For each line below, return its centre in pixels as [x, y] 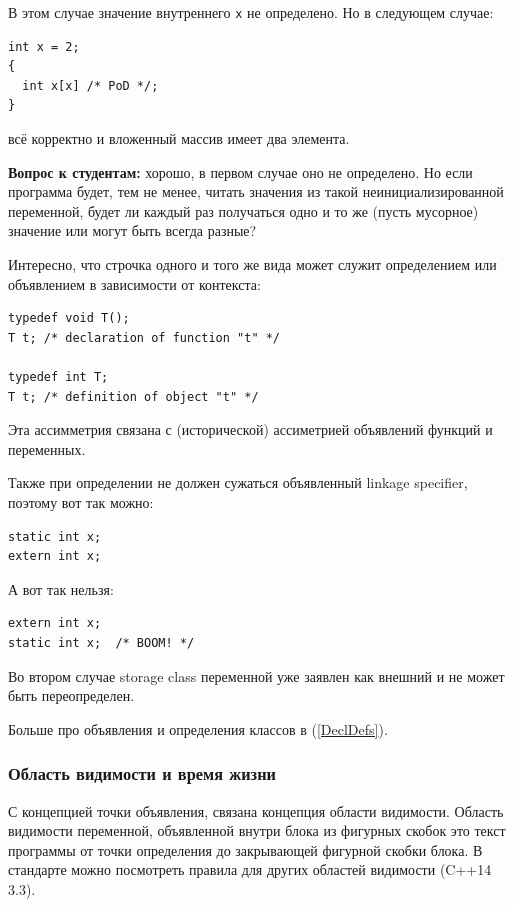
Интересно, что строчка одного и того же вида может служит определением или [252, 264]
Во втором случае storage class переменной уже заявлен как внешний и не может [256, 675]
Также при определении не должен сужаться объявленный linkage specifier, [238, 482]
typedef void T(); [69, 318]
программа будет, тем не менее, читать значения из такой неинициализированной [256, 191]
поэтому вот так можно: [81, 501]
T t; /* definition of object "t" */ [133, 396]
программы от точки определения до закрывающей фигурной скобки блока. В [245, 849]
